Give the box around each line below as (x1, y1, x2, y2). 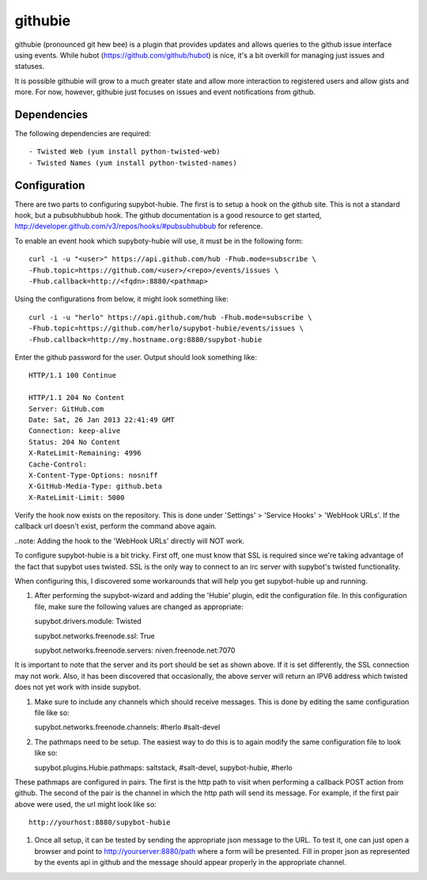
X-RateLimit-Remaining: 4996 (28, 448, 142, 458)
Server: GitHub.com (28, 404, 104, 413)
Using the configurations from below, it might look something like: (14, 294, 229, 304)
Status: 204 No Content (28, 437, 121, 447)
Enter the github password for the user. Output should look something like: (14, 352, 257, 362)
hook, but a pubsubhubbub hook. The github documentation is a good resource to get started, (14, 211, 322, 220)
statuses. (14, 62, 45, 71)
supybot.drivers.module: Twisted (34, 616, 142, 626)
